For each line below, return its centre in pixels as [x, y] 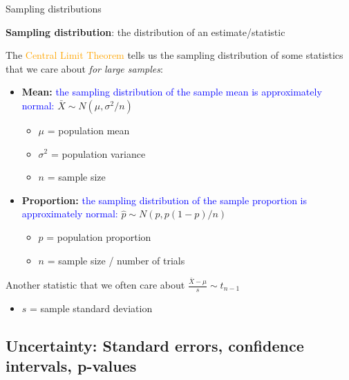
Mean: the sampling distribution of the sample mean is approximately [172, 92]
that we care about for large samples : [84, 68]
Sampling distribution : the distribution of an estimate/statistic [145, 31]
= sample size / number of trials [116, 260]
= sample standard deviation [91, 308]
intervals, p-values [71, 366]
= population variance [98, 153]
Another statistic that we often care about [95, 284]
